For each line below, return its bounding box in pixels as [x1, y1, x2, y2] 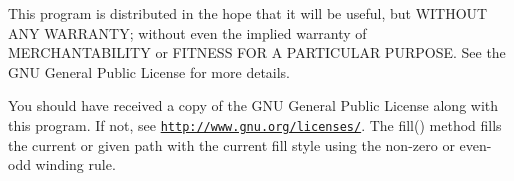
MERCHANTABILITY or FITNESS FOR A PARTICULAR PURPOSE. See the [8, 42, 506, 63]
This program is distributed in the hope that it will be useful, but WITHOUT [8, 3, 488, 23]
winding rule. [35, 154, 116, 175]
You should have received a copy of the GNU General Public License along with [8, 95, 499, 116]
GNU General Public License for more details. [8, 61, 291, 82]
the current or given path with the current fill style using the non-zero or [8, 134, 455, 155]
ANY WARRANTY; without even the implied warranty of [8, 22, 367, 43]
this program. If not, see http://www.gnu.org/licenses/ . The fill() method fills [8, 114, 502, 135]
